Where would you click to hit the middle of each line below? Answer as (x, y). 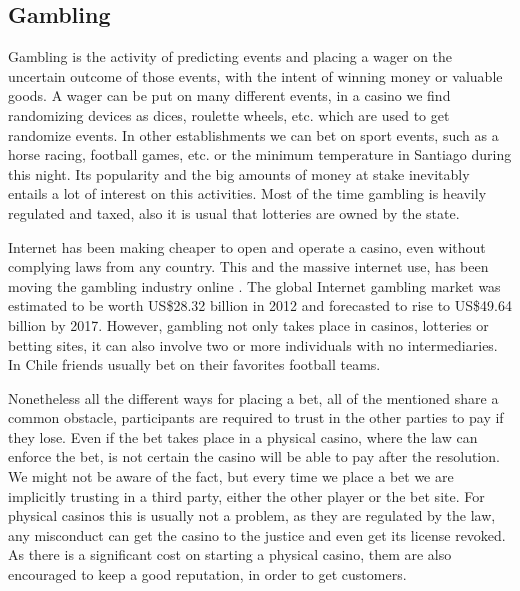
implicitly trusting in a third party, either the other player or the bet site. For (246, 495)
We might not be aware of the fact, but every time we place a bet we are (231, 476)
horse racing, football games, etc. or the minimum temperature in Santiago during (260, 154)
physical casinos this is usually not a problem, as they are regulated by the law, (252, 515)
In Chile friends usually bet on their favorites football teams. (194, 364)
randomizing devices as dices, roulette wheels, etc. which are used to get (229, 114)
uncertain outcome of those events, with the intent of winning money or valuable (255, 75)
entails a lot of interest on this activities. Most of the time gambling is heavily (247, 193)
